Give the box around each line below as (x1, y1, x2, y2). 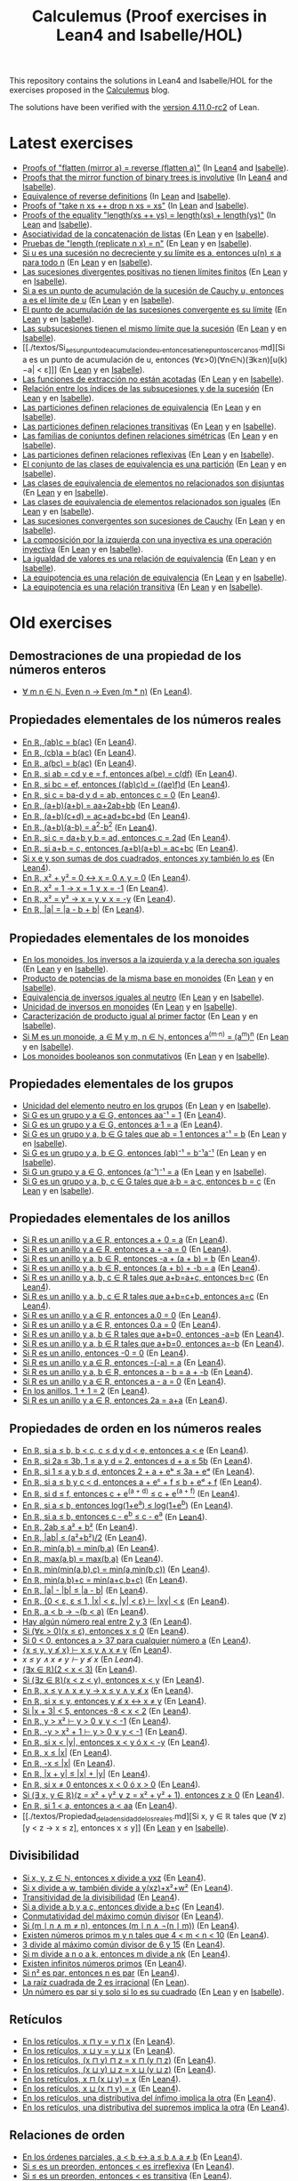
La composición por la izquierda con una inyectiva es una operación (21, 534, 272, 544)
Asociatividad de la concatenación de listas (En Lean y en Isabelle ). (21, 229, 270, 239)
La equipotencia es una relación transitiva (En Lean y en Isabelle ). (21, 581, 263, 592)
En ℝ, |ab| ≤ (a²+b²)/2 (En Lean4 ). (21, 1533, 148, 1543)
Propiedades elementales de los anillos (9, 1211, 231, 1227)
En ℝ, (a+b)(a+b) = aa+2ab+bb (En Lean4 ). (21, 800, 181, 810)
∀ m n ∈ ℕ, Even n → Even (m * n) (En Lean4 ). (21, 686, 193, 696)
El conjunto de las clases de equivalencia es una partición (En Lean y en (21, 458, 287, 469)
